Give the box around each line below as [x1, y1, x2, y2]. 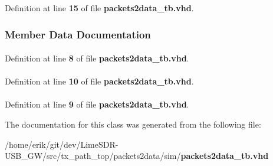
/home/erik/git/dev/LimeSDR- [5, 138, 119, 150]
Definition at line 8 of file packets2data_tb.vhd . [5, 52, 189, 64]
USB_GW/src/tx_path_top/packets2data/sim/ [5, 149, 181, 162]
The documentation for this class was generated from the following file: [5, 118, 261, 130]
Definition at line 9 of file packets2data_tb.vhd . [5, 98, 189, 110]
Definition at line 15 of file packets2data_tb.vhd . [5, 2, 194, 14]
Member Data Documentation [5, 27, 151, 41]
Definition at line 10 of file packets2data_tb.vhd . [5, 75, 194, 87]
